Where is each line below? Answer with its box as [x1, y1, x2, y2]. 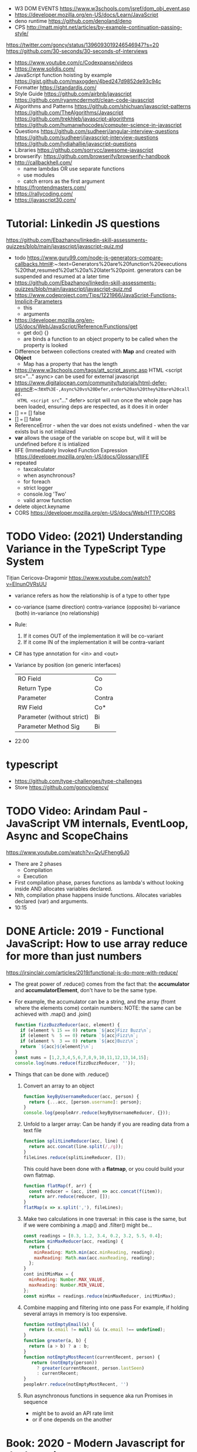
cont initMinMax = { [23, 1271, 74, 1277]
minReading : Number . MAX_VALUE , [28, 1277, 106, 1283]
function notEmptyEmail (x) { [23, 1321, 95, 1327]
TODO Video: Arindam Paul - [6, 805, 148, 817]
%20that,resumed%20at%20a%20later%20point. [14, 266, 136, 273]
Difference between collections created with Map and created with [14, 348, 176, 355]
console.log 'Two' [23, 490, 66, 498]
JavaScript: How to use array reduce [6, 937, 188, 950]
